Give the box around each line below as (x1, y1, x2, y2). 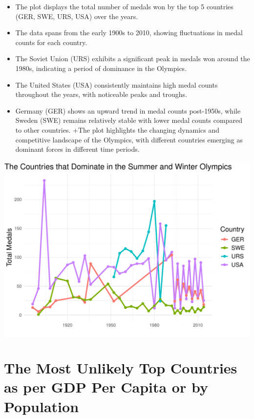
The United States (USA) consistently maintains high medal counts (15, 79, 218, 90)
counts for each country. (15, 37, 87, 47)
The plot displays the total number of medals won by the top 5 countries (15, 1, 233, 11)
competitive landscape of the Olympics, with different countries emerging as (15, 134, 243, 144)
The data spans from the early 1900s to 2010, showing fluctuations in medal (15, 27, 243, 38)
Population (4, 396, 79, 416)
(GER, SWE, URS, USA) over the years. (15, 11, 138, 21)
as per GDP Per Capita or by (4, 377, 208, 397)
